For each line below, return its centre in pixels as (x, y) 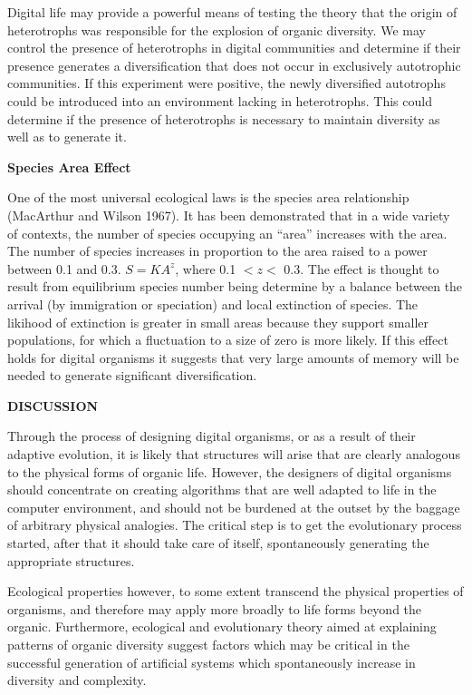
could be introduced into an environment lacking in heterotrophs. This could (220, 100)
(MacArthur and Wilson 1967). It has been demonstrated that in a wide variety (229, 215)
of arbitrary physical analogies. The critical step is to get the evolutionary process (235, 525)
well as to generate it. (67, 137)
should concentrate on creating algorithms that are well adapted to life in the (222, 489)
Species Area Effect (69, 166)
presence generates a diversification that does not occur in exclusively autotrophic (234, 65)
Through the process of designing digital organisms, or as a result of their (212, 436)
